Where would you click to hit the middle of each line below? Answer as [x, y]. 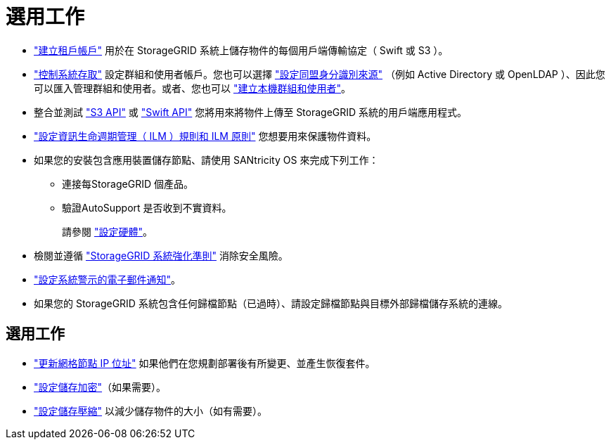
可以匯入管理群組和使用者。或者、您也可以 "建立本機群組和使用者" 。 [192, 88]
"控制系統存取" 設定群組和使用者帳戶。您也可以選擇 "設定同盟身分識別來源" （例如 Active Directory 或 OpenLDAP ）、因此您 [320, 74]
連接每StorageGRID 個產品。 [128, 183]
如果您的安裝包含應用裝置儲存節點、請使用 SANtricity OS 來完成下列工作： [206, 160]
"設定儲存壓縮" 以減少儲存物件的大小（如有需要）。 [150, 411]
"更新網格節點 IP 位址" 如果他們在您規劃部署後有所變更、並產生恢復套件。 [205, 363]
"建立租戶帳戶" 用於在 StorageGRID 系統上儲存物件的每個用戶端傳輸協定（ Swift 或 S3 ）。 [241, 50]
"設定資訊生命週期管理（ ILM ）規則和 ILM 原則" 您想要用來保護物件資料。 [205, 136]
